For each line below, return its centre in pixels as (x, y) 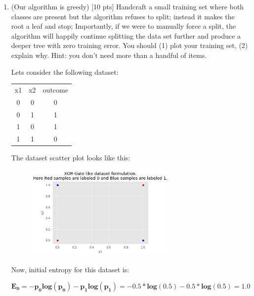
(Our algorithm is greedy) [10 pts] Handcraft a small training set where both (127, 6)
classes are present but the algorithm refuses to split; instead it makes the (123, 16)
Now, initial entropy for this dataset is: (70, 270)
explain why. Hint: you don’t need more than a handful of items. (109, 55)
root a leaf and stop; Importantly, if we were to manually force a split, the (123, 26)
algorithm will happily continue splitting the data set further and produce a (126, 35)
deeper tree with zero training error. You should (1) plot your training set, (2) (129, 45)
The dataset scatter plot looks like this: (71, 158)
